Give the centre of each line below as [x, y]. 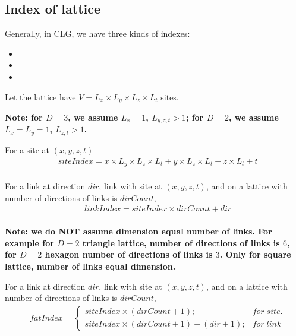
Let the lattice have [40, 96]
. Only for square [255, 254]
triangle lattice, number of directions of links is [181, 243]
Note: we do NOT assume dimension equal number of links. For [138, 231]
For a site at [27, 149]
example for [29, 243]
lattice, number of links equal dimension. [90, 266]
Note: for [24, 117]
